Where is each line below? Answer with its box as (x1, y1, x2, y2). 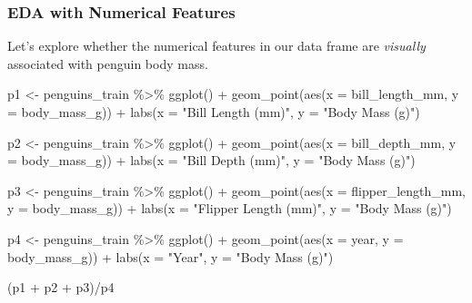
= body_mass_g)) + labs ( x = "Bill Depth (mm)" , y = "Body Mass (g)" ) (7, 151, 416, 170)
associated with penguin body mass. (7, 54, 208, 73)
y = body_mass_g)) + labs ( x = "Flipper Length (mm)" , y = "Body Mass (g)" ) (7, 199, 452, 218)
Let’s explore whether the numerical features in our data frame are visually (7, 36, 426, 55)
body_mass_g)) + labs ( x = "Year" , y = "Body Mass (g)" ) (7, 247, 334, 266)
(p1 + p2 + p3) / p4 (7, 278, 115, 297)
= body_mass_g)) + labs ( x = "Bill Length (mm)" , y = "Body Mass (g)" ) (7, 103, 420, 121)
